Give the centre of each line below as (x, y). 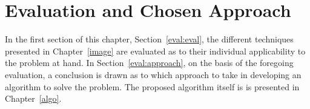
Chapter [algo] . (33, 98)
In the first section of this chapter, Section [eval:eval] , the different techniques (149, 39)
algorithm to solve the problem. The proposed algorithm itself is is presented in (152, 86)
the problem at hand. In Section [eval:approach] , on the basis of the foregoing (149, 63)
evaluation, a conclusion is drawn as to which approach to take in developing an (153, 74)
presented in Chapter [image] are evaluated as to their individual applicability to (155, 51)
